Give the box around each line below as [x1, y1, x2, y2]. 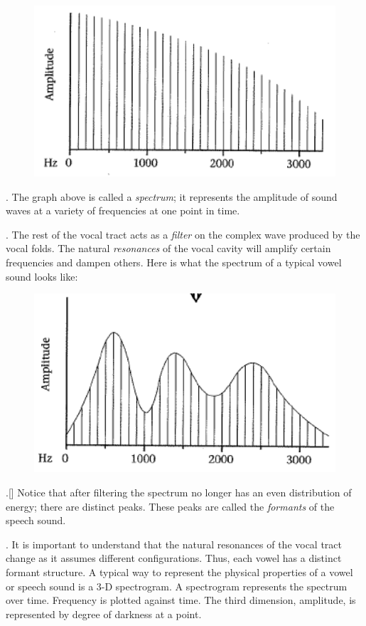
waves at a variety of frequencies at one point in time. [6, 203, 240, 218]
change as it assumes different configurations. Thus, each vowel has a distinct [6, 551, 342, 565]
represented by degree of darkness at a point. [6, 606, 202, 621]
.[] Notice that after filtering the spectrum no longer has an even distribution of [6, 485, 352, 500]
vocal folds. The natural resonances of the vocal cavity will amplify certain [6, 241, 331, 256]
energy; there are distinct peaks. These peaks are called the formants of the [6, 499, 335, 513]
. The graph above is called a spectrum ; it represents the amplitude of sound [6, 189, 338, 204]
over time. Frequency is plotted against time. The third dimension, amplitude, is [6, 593, 356, 607]
